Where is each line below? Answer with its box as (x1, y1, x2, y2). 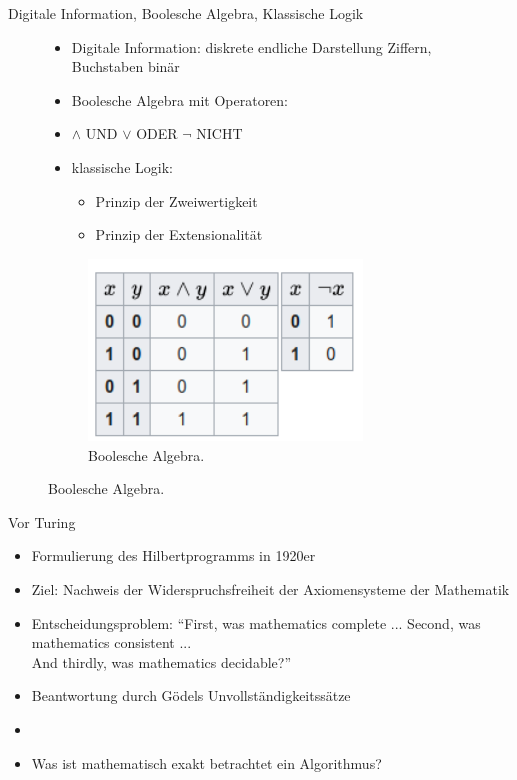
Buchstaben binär (71, 56, 180, 77)
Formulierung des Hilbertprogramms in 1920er (31, 545, 316, 566)
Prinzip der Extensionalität (95, 224, 263, 245)
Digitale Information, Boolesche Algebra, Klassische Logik (8, 3, 364, 23)
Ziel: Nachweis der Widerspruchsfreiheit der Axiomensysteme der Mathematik (31, 578, 510, 599)
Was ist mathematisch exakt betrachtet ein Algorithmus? (31, 752, 382, 773)
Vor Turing (8, 511, 76, 532)
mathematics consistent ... (31, 632, 192, 653)
